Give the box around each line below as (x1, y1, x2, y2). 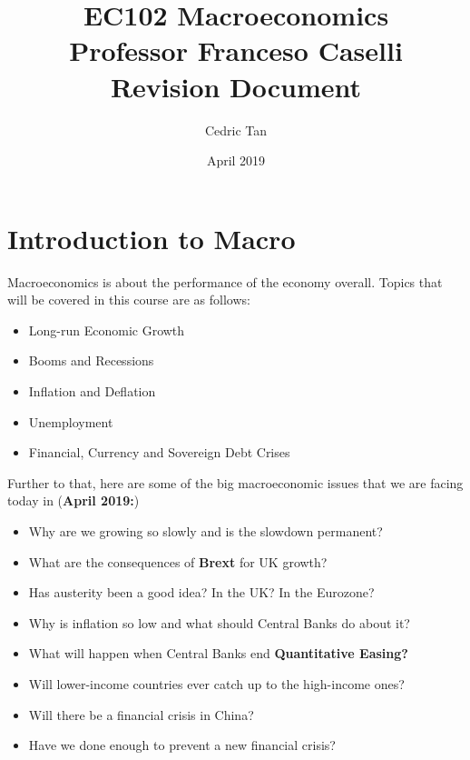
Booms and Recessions (28, 351, 154, 370)
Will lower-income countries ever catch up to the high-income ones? (28, 674, 405, 693)
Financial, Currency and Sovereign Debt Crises (28, 443, 290, 462)
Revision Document (110, 67, 362, 105)
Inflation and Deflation (28, 382, 156, 400)
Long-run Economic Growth (28, 320, 185, 339)
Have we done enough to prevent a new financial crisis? (28, 735, 336, 755)
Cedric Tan (204, 120, 268, 139)
